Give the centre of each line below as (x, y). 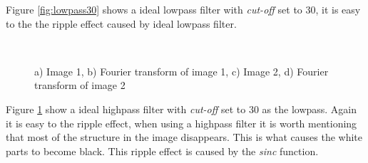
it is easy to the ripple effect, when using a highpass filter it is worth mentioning (182, 123)
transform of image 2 (80, 85)
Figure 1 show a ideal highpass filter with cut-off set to (126, 109)
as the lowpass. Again (310, 109)
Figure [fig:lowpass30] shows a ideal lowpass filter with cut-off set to (154, 9)
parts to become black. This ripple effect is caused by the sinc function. (162, 151)
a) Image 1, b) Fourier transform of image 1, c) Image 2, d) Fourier (182, 71)
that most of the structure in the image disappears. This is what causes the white (184, 137)
